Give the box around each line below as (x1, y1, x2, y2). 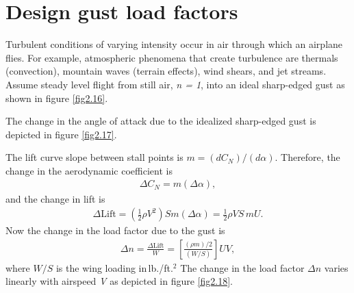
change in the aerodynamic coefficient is (5, 163, 173, 177)
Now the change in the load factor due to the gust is (5, 223, 225, 238)
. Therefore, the (275, 150, 340, 164)
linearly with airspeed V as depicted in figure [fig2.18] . (5, 274, 233, 288)
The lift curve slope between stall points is (5, 150, 184, 164)
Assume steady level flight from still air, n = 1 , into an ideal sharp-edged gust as (5, 77, 345, 91)
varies (324, 260, 349, 275)
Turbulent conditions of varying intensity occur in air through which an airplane (5, 37, 343, 51)
